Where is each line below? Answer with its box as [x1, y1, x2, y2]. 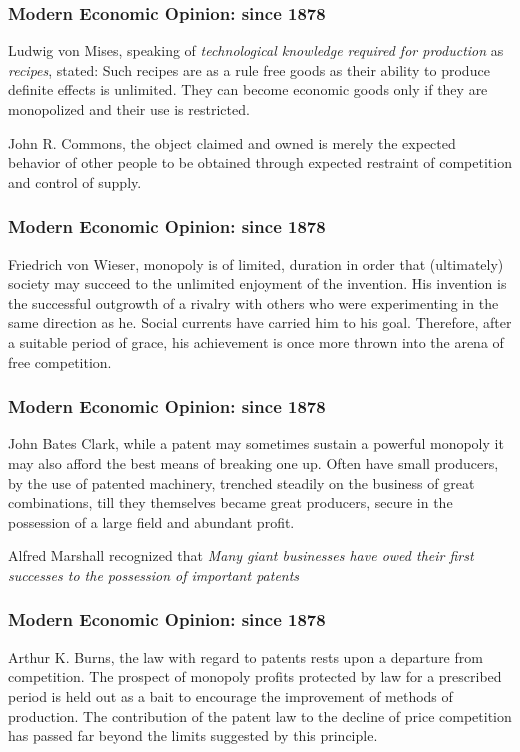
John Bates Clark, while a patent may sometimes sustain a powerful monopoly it [8, 433, 504, 454]
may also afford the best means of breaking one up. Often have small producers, [8, 452, 499, 473]
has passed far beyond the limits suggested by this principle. [8, 725, 378, 746]
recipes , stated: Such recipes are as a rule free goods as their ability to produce [8, 59, 490, 80]
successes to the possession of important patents [8, 564, 300, 585]
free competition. [8, 351, 112, 372]
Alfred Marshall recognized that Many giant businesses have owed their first [8, 545, 474, 566]
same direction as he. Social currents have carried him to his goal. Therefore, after [8, 312, 512, 333]
